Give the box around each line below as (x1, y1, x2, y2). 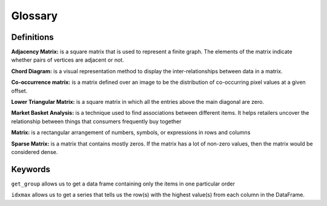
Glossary (11, 9, 58, 22)
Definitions (11, 32, 54, 42)
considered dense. (11, 148, 58, 155)
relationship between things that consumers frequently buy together (11, 118, 182, 125)
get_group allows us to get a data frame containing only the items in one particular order (11, 180, 236, 187)
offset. (11, 87, 28, 94)
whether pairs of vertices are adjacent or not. (11, 56, 124, 63)
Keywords (11, 164, 51, 175)
